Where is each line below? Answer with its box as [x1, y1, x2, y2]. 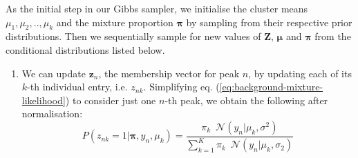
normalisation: [21, 106, 83, 121]
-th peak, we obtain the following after [164, 92, 328, 107]
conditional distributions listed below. [6, 42, 165, 57]
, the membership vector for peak [98, 66, 240, 80]
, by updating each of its [248, 66, 352, 80]
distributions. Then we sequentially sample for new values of [6, 29, 261, 43]
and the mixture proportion [56, 14, 173, 29]
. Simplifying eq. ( [143, 79, 220, 94]
